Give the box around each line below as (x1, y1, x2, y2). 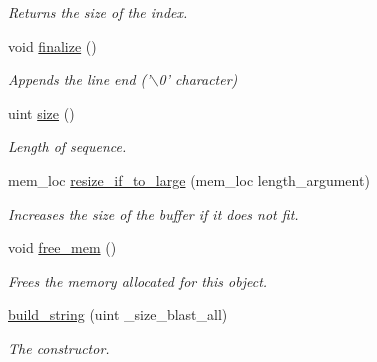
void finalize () (8, 35, 97, 56)
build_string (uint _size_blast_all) (8, 304, 228, 325)
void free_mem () (8, 237, 117, 258)
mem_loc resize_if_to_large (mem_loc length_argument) (8, 169, 370, 190)
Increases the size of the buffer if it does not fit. (8, 203, 299, 224)
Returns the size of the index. (8, 2, 188, 22)
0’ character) (158, 69, 238, 90)
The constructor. (8, 337, 110, 358)
